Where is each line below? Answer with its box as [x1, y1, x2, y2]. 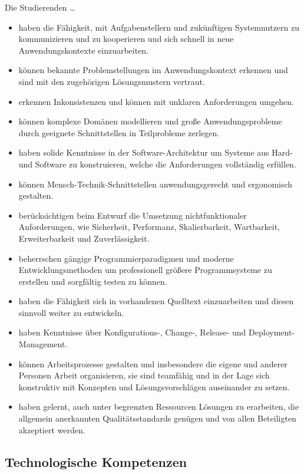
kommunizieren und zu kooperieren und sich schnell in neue [18, 32, 234, 45]
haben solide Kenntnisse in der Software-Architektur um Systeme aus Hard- [18, 146, 293, 159]
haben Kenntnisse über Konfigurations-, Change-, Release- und [18, 326, 246, 338]
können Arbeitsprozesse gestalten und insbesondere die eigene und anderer [18, 357, 288, 370]
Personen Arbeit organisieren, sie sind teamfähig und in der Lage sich [18, 369, 270, 381]
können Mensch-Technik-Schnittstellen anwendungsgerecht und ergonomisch [18, 177, 293, 190]
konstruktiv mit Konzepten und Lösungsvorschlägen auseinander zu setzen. [18, 380, 290, 393]
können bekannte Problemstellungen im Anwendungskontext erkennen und [18, 64, 288, 76]
